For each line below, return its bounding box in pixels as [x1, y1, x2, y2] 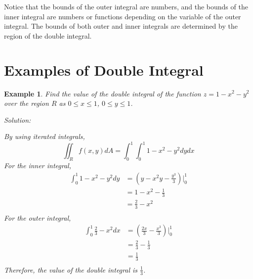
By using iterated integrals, [4, 131, 85, 141]
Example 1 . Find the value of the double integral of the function [4, 88, 201, 98]
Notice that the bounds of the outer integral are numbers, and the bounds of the [4, 1, 248, 11]
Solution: [4, 114, 31, 125]
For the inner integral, [4, 160, 71, 171]
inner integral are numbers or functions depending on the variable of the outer [4, 11, 241, 21]
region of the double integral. [4, 30, 92, 41]
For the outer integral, [4, 212, 71, 223]
